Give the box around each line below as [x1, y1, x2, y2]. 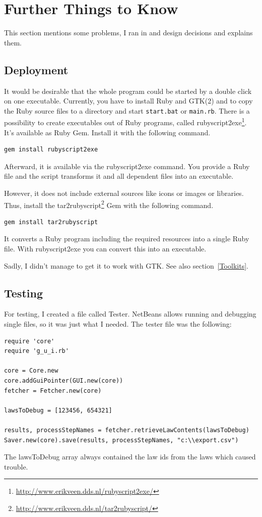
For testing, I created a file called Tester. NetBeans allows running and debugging [4, 308, 256, 319]
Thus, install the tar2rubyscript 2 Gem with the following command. [4, 198, 214, 210]
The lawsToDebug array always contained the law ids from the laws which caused [4, 451, 256, 462]
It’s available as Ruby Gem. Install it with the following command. [4, 127, 211, 137]
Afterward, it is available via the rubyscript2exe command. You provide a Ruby [4, 161, 250, 171]
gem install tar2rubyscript [4, 218, 98, 226]
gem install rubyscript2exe [4, 146, 98, 153]
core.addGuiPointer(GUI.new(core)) [4, 377, 123, 384]
